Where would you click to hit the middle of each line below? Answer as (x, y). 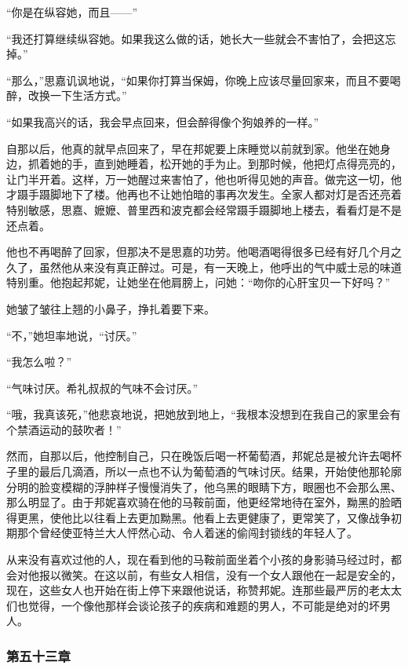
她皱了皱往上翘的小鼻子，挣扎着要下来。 (111, 308)
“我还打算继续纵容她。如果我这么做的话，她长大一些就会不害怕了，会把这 (196, 38)
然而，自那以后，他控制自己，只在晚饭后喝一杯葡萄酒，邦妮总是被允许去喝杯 (204, 456)
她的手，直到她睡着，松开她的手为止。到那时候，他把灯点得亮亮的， (226, 164)
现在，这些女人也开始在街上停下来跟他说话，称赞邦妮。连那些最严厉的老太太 (204, 590)
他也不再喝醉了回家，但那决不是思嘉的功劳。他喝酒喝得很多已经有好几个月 (199, 252)
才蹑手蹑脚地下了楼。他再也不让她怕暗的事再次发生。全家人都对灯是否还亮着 (204, 194)
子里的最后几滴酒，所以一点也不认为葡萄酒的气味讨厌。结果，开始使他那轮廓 (204, 472)
